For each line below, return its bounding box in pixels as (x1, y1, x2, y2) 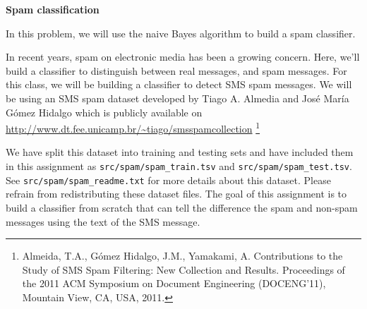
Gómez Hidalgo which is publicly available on (6, 104, 203, 119)
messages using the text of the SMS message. (6, 214, 200, 229)
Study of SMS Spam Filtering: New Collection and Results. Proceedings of (22, 262, 345, 277)
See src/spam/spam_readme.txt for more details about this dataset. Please (6, 172, 331, 187)
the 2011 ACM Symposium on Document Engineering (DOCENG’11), (22, 276, 326, 291)
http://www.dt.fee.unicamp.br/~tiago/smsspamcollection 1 (6, 119, 260, 135)
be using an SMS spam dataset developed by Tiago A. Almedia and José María (6, 90, 349, 105)
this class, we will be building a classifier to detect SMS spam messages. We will (6, 77, 352, 92)
